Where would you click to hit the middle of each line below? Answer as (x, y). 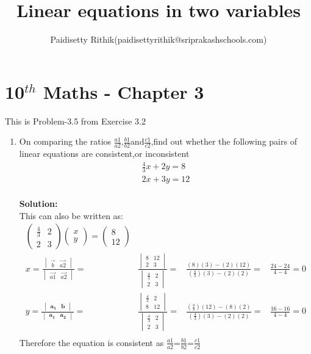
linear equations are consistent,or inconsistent (104, 154)
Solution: (38, 204)
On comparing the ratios (65, 141)
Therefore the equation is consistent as (91, 342)
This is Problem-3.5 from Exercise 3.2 (75, 121)
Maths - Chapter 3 (123, 91)
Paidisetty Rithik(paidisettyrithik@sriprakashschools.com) (159, 39)
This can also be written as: (71, 215)
